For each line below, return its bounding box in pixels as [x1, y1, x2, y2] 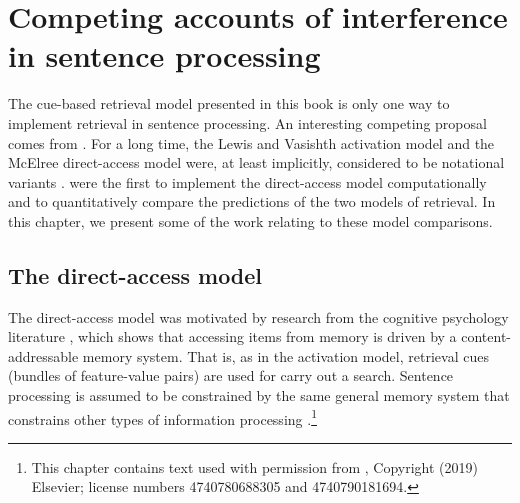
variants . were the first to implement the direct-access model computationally [8, 171, 487, 192]
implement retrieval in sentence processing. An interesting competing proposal [8, 112, 487, 133]
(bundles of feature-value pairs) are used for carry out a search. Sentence [8, 365, 454, 386]
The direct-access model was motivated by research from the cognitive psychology [8, 306, 509, 327]
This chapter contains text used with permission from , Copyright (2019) [31, 456, 479, 477]
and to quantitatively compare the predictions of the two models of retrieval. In [8, 191, 496, 212]
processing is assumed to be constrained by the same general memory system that [8, 385, 510, 406]
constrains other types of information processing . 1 [8, 405, 317, 429]
